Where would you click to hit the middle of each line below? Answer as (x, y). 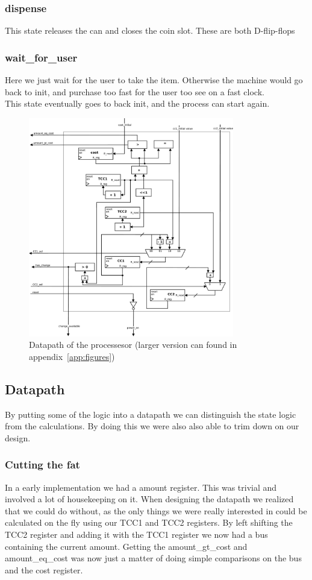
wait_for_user (41, 57)
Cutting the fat (42, 465)
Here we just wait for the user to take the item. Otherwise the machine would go (154, 80)
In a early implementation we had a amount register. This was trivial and (141, 487)
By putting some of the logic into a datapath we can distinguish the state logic (151, 414)
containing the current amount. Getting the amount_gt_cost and (126, 546)
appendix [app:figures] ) (72, 356)
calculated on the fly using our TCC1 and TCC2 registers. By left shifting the (149, 522)
